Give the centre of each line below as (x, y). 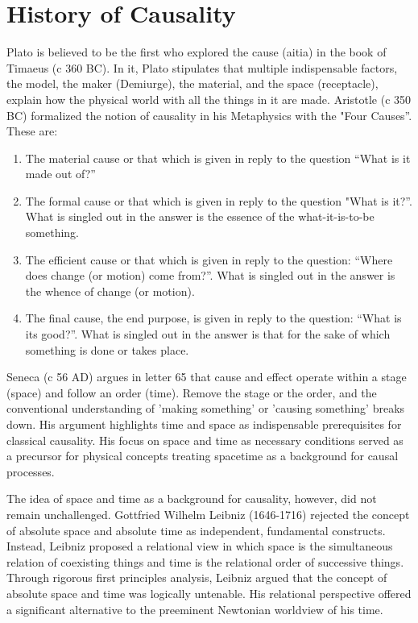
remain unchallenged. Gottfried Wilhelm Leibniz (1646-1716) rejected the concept (208, 514)
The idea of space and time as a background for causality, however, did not (192, 498)
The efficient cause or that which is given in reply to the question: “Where (209, 259)
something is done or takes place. (107, 349)
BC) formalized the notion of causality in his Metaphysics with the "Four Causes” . (209, 115)
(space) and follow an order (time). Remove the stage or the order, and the (192, 392)
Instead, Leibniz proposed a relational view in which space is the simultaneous (200, 546)
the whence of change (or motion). (110, 291)
